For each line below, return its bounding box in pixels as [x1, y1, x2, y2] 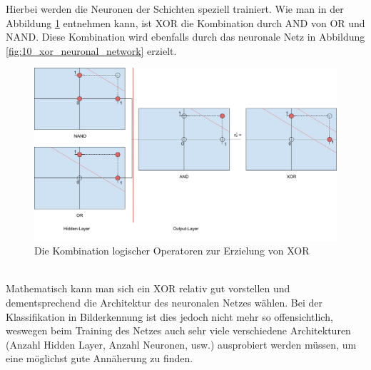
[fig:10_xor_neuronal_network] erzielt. [6, 43, 177, 58]
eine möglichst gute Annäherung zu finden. [6, 351, 193, 366]
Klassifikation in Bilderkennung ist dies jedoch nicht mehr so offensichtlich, [6, 309, 333, 324]
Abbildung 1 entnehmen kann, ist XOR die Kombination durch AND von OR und [6, 15, 365, 30]
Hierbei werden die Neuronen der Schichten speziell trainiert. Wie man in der [6, 1, 344, 16]
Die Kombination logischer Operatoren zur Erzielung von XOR [34, 243, 310, 258]
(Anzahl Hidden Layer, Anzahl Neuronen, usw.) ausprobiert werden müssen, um [6, 336, 357, 351]
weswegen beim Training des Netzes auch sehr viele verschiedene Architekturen [6, 323, 351, 338]
